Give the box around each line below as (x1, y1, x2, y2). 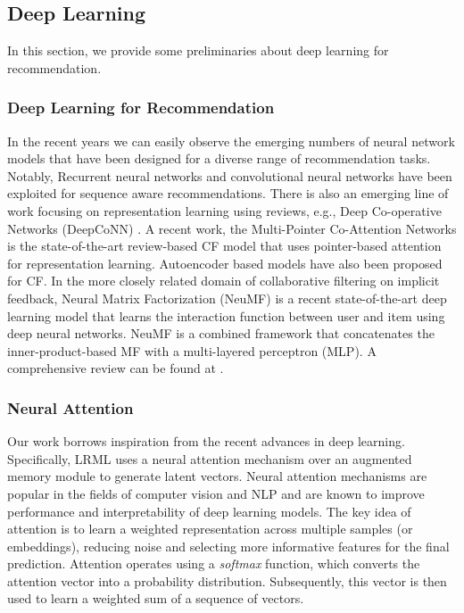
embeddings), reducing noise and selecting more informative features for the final (7, 536, 450, 555)
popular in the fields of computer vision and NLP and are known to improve (7, 484, 425, 502)
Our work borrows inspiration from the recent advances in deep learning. (7, 432, 405, 451)
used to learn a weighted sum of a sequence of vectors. (7, 589, 304, 608)
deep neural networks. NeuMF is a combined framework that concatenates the (7, 324, 435, 343)
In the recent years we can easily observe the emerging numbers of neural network (7, 131, 455, 150)
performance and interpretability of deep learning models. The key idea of (7, 501, 411, 520)
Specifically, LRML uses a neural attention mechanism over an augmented (7, 449, 412, 468)
